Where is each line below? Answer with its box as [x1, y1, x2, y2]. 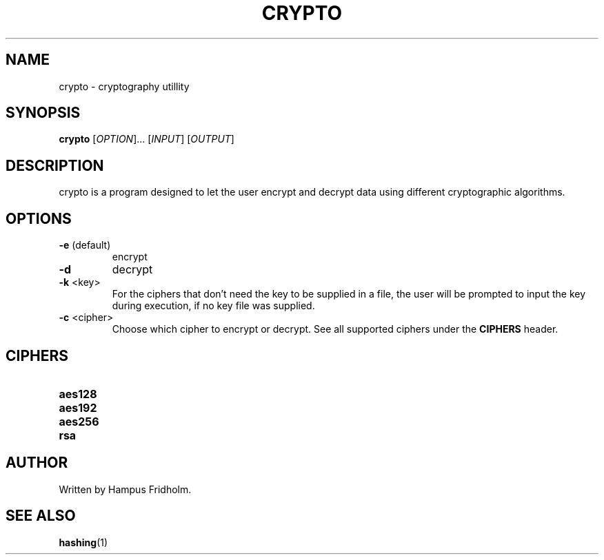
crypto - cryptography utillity [59, 80, 190, 92]
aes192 [59, 400, 97, 415]
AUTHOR [6, 454, 68, 472]
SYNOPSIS [6, 104, 81, 122]
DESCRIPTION [6, 156, 104, 174]
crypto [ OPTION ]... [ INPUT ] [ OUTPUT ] [59, 133, 234, 145]
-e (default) [59, 239, 111, 251]
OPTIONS [6, 209, 72, 227]
